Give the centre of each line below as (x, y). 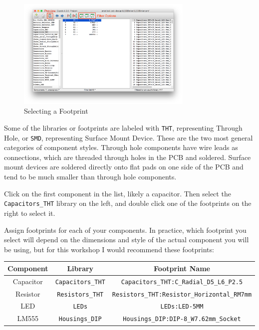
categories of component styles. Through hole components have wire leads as (121, 147)
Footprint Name (182, 268)
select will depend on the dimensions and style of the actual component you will (127, 240)
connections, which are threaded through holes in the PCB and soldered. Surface (128, 157)
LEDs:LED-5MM (182, 307)
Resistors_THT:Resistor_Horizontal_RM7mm (182, 294)
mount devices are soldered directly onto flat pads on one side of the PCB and (124, 167)
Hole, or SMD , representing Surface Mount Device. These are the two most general (129, 137)
